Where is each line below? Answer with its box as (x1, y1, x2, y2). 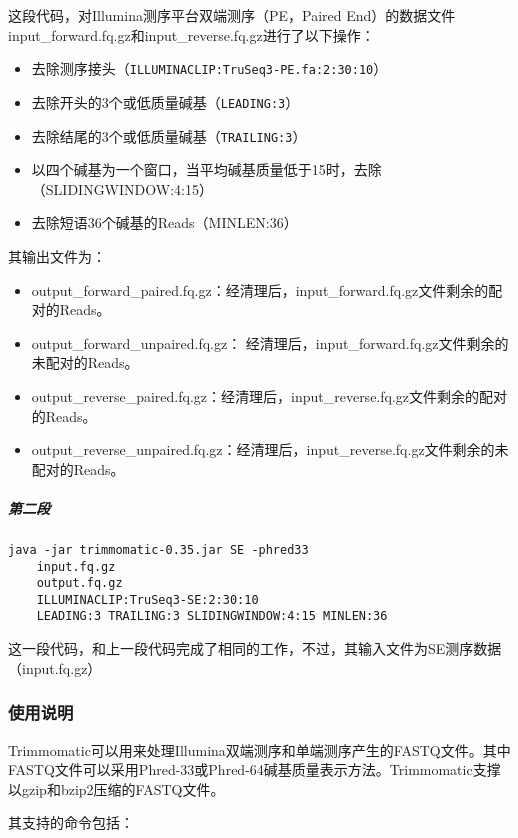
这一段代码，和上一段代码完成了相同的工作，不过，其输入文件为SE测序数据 (8, 638, 502, 659)
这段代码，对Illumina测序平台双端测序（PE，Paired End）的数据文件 (8, 5, 456, 25)
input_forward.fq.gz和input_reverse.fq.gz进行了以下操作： (8, 24, 375, 45)
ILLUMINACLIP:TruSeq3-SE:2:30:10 (36, 592, 259, 607)
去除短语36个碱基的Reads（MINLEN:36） (31, 212, 298, 233)
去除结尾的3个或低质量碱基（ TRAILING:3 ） (31, 125, 307, 146)
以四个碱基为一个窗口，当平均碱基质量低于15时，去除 (31, 159, 382, 180)
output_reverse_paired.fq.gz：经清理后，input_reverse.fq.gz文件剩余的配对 (31, 385, 508, 406)
